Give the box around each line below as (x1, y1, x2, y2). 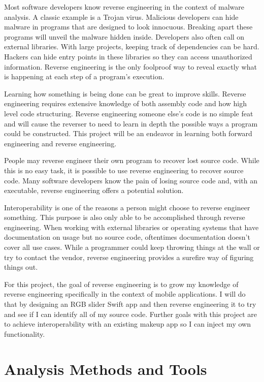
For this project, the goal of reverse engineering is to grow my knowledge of (4, 278, 239, 289)
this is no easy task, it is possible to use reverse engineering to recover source (4, 165, 244, 175)
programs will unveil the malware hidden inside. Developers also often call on (4, 31, 245, 42)
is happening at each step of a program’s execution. (4, 71, 164, 82)
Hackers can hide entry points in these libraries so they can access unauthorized (4, 51, 252, 61)
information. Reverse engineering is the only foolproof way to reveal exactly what (4, 61, 257, 72)
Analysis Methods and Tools (4, 358, 207, 379)
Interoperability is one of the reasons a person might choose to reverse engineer (4, 202, 250, 212)
